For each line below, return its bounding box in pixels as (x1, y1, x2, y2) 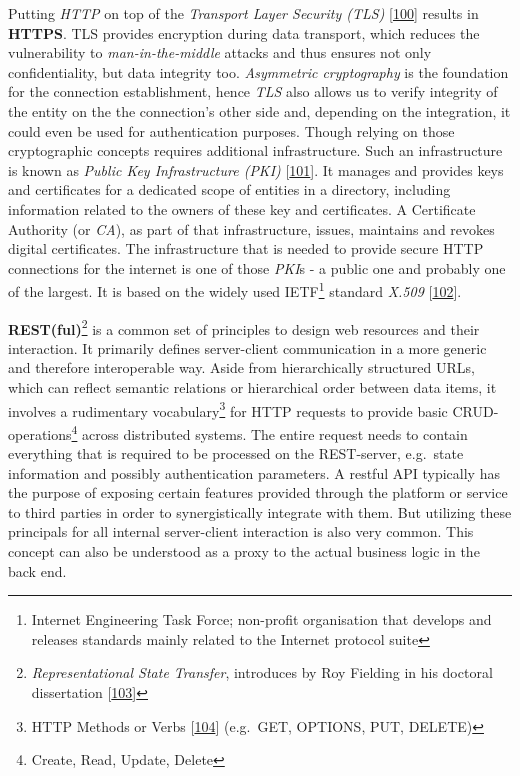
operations (8, 423, 72, 444)
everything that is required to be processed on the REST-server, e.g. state (8, 443, 464, 464)
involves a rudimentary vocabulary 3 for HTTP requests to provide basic (8, 397, 448, 421)
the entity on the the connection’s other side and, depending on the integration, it (8, 100, 511, 121)
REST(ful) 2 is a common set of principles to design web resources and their (8, 315, 480, 339)
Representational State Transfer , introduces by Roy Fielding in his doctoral (31, 662, 493, 683)
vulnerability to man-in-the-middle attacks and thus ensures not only (8, 42, 432, 63)
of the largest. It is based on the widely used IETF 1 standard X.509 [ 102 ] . (8, 278, 462, 301)
